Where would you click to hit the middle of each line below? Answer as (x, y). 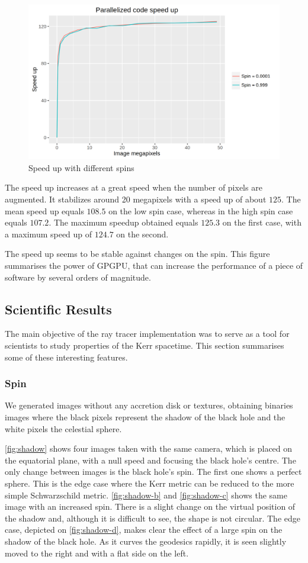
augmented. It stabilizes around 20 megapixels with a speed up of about (136, 199)
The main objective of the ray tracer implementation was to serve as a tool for (147, 334)
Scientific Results (58, 309)
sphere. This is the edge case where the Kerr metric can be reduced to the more (150, 483)
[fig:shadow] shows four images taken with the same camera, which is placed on (149, 448)
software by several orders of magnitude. (78, 277)
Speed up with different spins (81, 167)
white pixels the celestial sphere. (63, 428)
